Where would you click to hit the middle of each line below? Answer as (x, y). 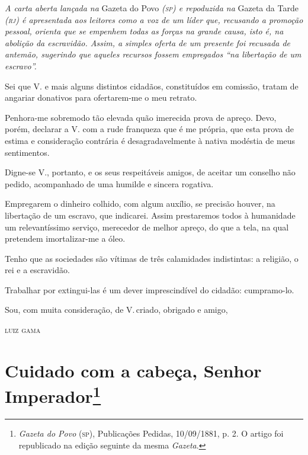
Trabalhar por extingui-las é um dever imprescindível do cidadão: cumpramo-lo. (150, 289)
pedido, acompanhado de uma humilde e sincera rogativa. (109, 183)
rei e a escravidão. (37, 270)
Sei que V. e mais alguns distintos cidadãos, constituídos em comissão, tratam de (152, 86)
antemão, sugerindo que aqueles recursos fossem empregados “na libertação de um (153, 54)
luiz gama (23, 330)
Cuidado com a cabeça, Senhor (133, 370)
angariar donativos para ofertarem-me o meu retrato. (101, 97)
